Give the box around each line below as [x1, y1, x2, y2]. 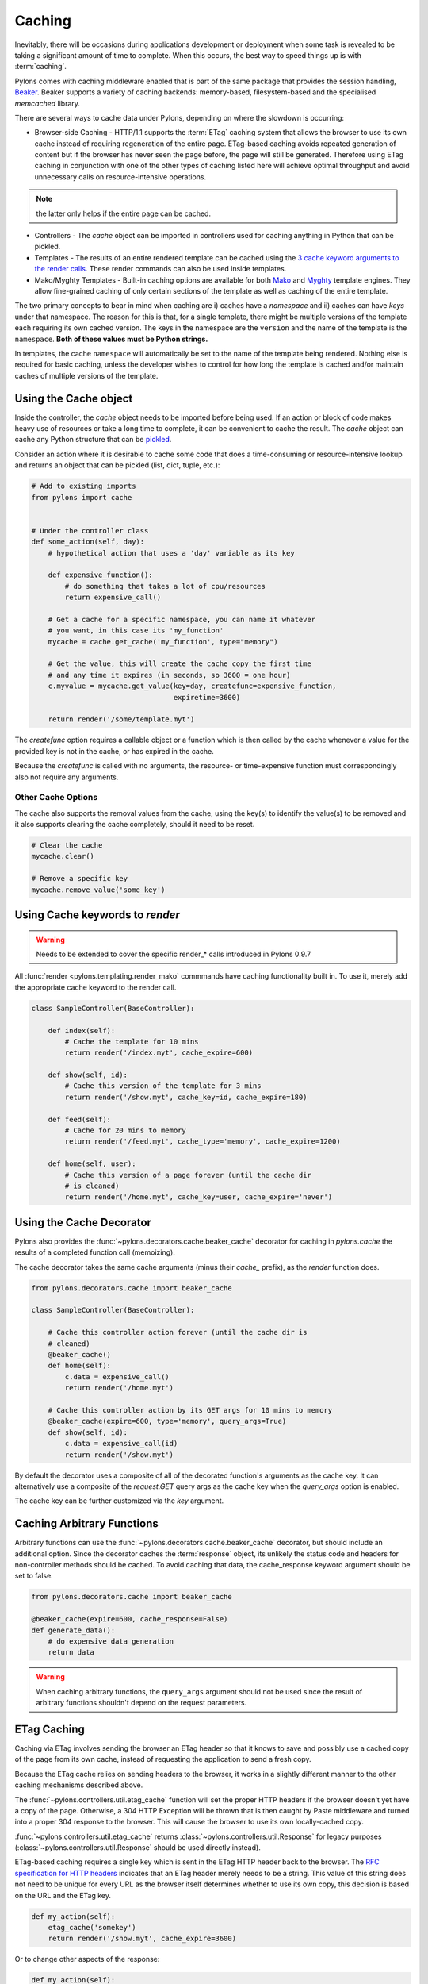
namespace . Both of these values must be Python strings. [14, 334, 208, 344]
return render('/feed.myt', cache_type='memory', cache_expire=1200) [64, 1137, 341, 1146]
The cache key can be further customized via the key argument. [14, 1496, 224, 1505]
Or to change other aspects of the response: [14, 1955, 160, 1964]
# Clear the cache [31, 841, 103, 850]
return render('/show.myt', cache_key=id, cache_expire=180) [64, 1092, 308, 1102]
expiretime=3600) [173, 693, 241, 702]
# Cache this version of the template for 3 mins [64, 1082, 262, 1090]
